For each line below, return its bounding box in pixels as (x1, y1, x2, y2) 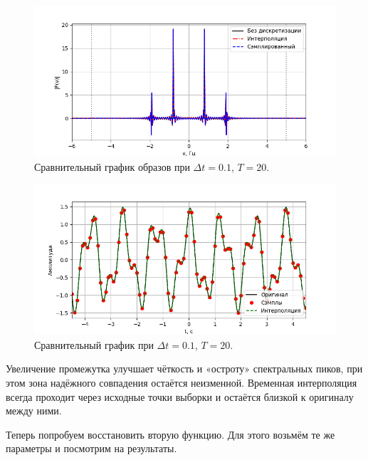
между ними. (6, 403, 62, 418)
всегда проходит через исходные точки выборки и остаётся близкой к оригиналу (6, 389, 354, 404)
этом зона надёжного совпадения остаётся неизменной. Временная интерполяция (6, 375, 357, 390)
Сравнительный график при (34, 337, 154, 352)
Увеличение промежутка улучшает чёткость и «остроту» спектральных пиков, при (6, 361, 363, 376)
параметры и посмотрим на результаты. (6, 441, 177, 456)
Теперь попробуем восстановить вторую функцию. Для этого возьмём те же (6, 427, 335, 441)
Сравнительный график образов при (34, 159, 190, 174)
